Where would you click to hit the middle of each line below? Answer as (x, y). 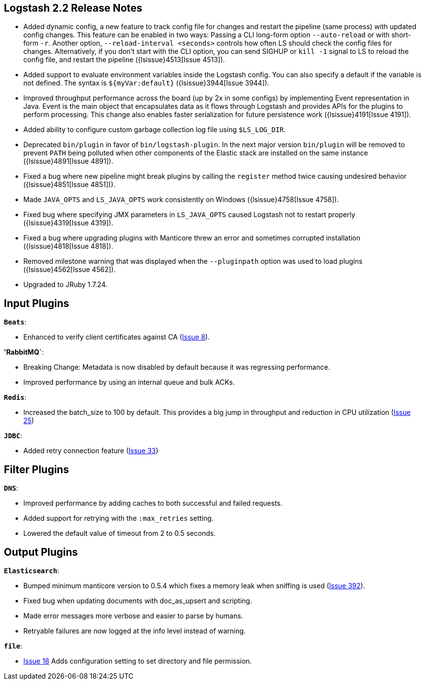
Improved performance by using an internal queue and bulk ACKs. (129, 382)
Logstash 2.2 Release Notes (73, 8)
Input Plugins (37, 303)
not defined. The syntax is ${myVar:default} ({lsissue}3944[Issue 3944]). (146, 83)
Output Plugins (41, 552)
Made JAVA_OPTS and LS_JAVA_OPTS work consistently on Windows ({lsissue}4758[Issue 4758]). (181, 200)
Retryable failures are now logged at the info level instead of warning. (135, 631)
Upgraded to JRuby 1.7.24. (65, 285)
